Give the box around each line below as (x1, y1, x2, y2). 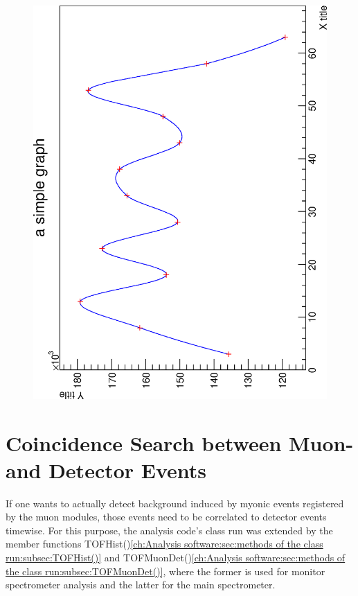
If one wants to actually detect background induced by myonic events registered (6, 496, 344, 510)
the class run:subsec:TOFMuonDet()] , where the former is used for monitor (6, 563, 325, 578)
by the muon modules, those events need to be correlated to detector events (6, 509, 327, 524)
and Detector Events (6, 455, 207, 484)
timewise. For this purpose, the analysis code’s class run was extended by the (6, 523, 333, 537)
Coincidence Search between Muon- (6, 428, 354, 457)
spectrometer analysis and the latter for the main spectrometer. (6, 577, 276, 592)
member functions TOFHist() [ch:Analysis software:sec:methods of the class (6, 536, 323, 551)
